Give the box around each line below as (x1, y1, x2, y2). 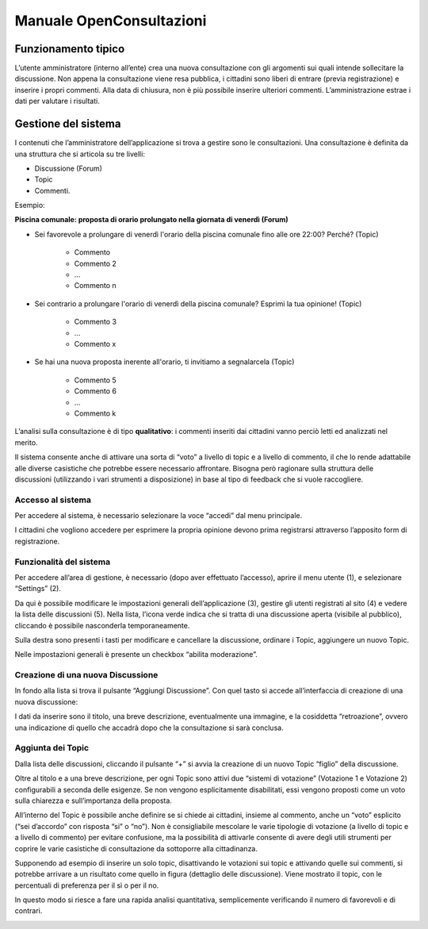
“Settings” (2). (14, 584, 61, 593)
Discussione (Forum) (34, 163, 103, 173)
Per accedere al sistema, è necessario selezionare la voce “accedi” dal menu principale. (14, 511, 303, 520)
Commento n (74, 281, 117, 290)
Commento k (74, 409, 117, 418)
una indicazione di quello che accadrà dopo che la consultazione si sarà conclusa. (14, 723, 285, 732)
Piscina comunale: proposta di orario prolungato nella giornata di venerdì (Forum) (14, 215, 289, 225)
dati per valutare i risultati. (14, 96, 101, 106)
